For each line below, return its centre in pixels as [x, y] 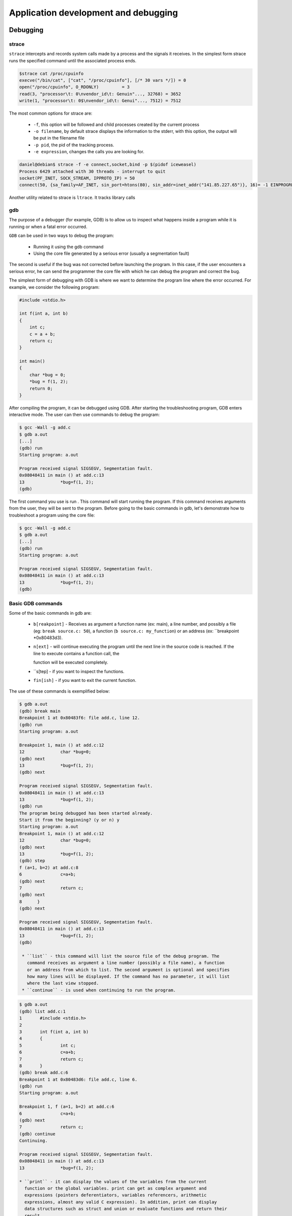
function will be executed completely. [71, 662]
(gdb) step [32, 861]
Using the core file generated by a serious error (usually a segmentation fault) [111, 253]
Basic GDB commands [36, 603]
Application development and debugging [93, 13]
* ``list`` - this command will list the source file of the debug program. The [121, 956]
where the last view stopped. [63, 983]
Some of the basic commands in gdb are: [50, 613]
